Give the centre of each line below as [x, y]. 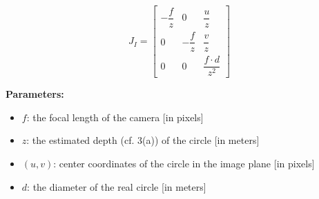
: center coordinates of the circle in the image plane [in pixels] [184, 164]
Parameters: [35, 94]
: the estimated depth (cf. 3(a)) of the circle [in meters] [143, 140]
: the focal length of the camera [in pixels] [115, 117]
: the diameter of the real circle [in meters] [117, 186]
